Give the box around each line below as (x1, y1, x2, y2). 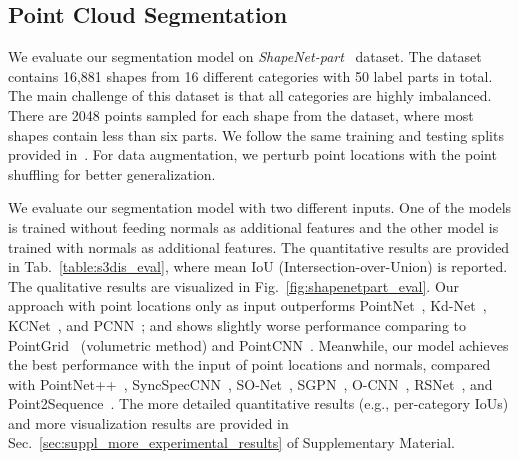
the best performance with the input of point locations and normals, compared (8, 354, 491, 375)
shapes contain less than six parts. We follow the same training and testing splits (8, 124, 504, 145)
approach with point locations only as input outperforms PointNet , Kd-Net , (8, 295, 487, 316)
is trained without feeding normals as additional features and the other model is (8, 216, 499, 237)
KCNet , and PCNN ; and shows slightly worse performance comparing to (8, 314, 467, 335)
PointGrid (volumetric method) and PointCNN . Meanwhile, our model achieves (8, 334, 509, 355)
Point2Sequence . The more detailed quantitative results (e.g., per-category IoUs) (8, 393, 509, 414)
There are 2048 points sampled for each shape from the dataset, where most (8, 104, 474, 125)
